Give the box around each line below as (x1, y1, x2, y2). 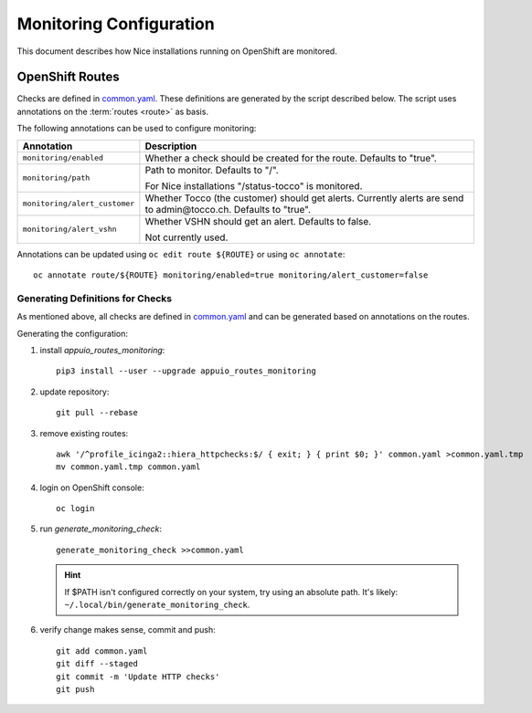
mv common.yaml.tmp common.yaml (56, 462, 201, 472)
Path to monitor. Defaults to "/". (144, 163, 279, 176)
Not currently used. (144, 231, 229, 244)
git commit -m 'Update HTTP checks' (56, 671, 220, 682)
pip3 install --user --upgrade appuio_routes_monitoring (56, 366, 317, 376)
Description (144, 140, 197, 152)
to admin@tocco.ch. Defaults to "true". (144, 203, 311, 215)
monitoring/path (22, 173, 90, 183)
